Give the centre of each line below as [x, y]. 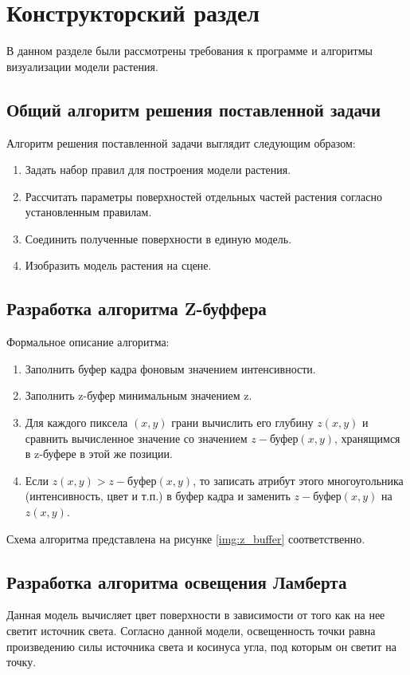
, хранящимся [367, 438]
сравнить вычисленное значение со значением [136, 438]
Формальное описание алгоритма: [88, 342]
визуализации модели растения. [82, 66]
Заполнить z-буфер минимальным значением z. [139, 395]
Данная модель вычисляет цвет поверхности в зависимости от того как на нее [196, 615]
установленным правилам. [88, 212]
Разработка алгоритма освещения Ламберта [177, 581]
